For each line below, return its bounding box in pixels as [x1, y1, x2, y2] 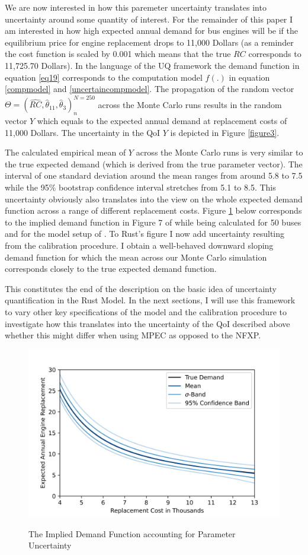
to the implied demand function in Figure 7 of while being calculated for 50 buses [5, 215, 301, 228]
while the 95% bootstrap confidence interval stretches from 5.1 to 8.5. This [5, 181, 276, 194]
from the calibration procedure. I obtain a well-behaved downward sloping [5, 239, 274, 251]
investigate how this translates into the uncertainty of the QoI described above [5, 317, 290, 329]
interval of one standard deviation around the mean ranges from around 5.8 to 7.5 [5, 169, 303, 182]
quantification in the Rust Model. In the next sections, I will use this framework [5, 294, 296, 306]
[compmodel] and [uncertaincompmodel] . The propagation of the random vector [5, 83, 294, 95]
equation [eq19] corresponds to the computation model [5, 71, 203, 83]
